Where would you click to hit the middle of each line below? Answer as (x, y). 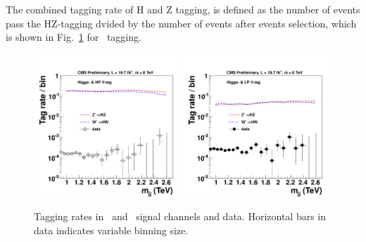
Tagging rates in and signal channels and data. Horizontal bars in (180, 216)
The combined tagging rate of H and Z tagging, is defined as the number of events (183, 9)
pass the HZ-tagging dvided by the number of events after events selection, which (181, 23)
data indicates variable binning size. (111, 230)
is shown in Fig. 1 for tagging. (74, 37)
